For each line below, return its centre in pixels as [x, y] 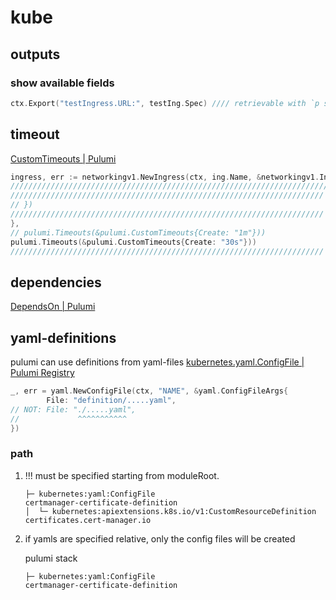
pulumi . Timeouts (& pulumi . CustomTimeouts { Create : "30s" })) [133, 242]
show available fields [62, 83]
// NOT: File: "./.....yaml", [73, 409]
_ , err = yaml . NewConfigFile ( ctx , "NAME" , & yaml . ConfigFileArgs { [149, 391]
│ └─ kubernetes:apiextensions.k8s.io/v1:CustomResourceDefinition [170, 511]
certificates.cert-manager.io [88, 520]
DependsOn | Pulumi [53, 307]
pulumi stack [51, 558]
